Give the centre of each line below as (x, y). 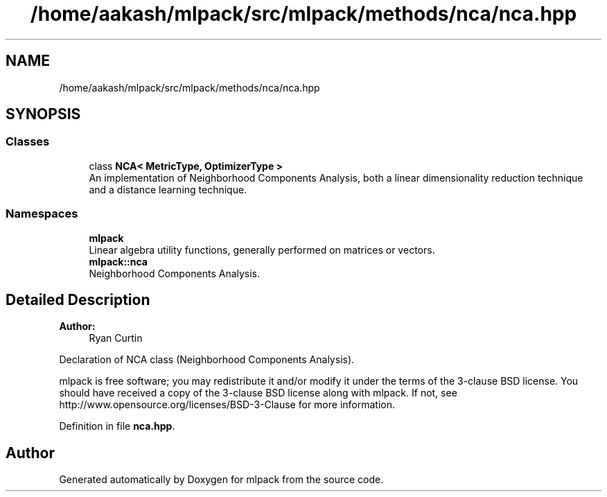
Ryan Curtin (116, 338)
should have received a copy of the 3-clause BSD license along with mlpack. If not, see (258, 393)
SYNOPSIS (43, 114)
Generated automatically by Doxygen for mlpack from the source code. (221, 480)
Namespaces (42, 214)
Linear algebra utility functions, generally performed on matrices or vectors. (262, 250)
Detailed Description (78, 299)
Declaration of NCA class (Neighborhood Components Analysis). (207, 360)
